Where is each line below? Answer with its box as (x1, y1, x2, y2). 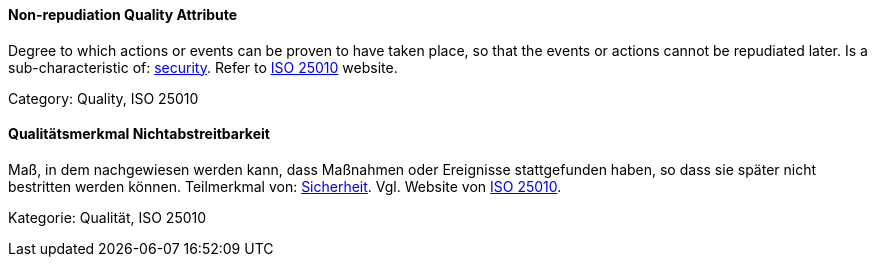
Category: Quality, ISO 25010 (8, 89, 199, 107)
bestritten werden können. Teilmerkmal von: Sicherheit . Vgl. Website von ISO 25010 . (8, 177, 562, 195)
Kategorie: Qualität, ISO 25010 (8, 208, 207, 226)
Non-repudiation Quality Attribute (8, 6, 238, 23)
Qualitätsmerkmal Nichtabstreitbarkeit (8, 125, 270, 143)
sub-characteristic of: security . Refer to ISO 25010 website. (8, 58, 398, 76)
